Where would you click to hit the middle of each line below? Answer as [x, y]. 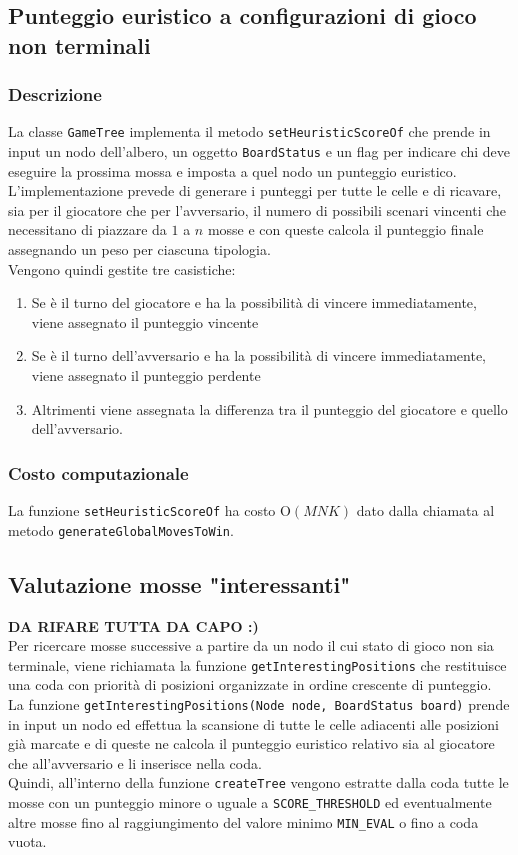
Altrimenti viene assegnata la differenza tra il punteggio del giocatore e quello [269, 408]
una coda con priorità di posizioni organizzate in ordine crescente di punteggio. [250, 684]
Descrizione [55, 94]
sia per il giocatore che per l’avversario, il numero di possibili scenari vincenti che [257, 209]
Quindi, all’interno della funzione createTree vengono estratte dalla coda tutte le [258, 782]
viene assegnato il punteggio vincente [145, 321]
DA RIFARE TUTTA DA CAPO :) [133, 625]
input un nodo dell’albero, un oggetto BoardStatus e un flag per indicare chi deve [259, 151]
